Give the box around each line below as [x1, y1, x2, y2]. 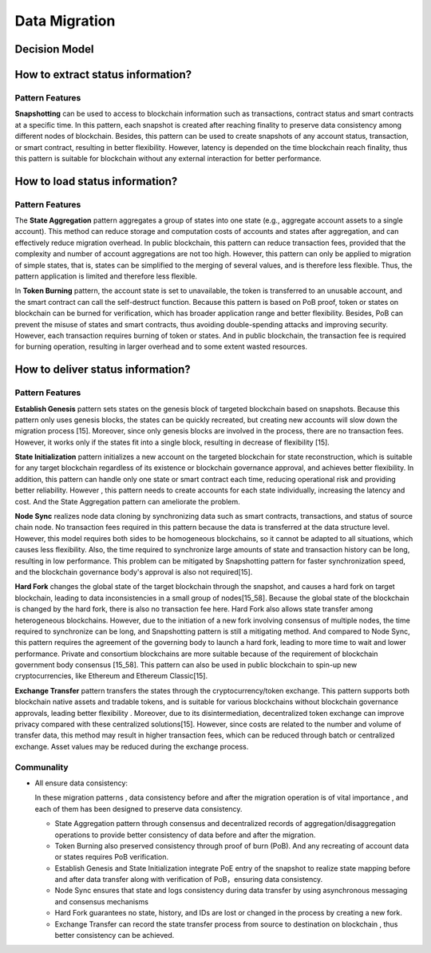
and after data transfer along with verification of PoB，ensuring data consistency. [54, 875, 323, 884]
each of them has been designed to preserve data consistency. [34, 804, 243, 813]
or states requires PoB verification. [54, 852, 169, 862]
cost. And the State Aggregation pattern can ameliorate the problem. [14, 496, 241, 506]
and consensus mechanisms [54, 896, 149, 906]
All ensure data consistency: [34, 778, 128, 788]
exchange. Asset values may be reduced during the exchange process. [14, 741, 249, 751]
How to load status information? [14, 174, 178, 188]
